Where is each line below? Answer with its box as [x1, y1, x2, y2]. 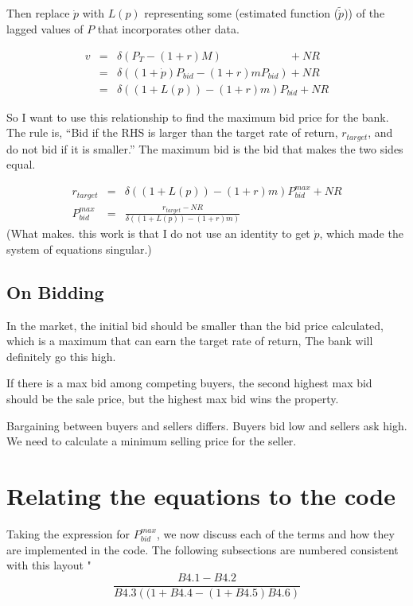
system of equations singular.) [6, 240, 152, 257]
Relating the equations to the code [6, 479, 395, 511]
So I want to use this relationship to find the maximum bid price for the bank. [6, 108, 389, 125]
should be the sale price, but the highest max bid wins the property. [6, 390, 339, 406]
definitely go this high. [6, 348, 116, 364]
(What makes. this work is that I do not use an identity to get [6, 225, 310, 242]
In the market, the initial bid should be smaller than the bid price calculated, [6, 317, 384, 333]
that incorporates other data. [97, 21, 240, 37]
